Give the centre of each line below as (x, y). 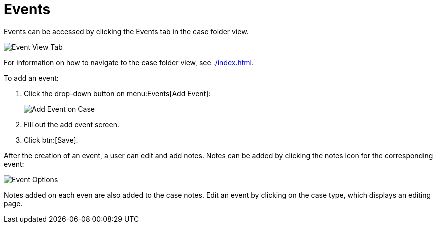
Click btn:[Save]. (51, 140)
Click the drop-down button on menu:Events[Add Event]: (117, 93)
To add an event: (31, 78)
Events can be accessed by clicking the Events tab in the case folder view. (126, 31)
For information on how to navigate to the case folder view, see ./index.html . (129, 62)
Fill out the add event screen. (72, 124)
